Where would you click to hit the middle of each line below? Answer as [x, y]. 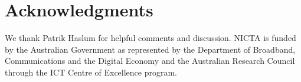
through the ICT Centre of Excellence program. [91, 72]
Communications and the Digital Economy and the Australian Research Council [150, 61]
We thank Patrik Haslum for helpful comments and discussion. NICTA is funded [150, 38]
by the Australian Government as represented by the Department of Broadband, [150, 49]
